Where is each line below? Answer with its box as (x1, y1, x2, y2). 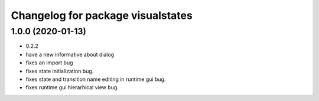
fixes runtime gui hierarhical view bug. (25, 84, 119, 91)
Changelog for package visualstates (11, 9, 193, 22)
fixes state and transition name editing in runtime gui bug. (25, 76, 166, 83)
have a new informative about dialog (25, 51, 115, 58)
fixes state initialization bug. (25, 67, 94, 74)
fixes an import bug (25, 59, 73, 66)
